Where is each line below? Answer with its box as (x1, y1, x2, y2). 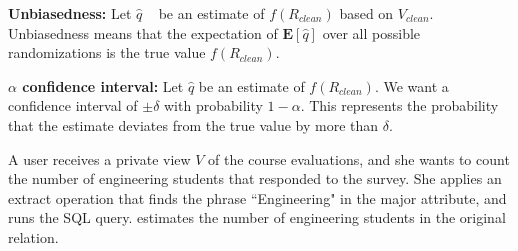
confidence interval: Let (22, 75, 184, 96)
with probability (164, 95, 263, 116)
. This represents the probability (300, 95, 499, 116)
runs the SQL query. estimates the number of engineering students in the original (8, 207, 506, 228)
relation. (8, 226, 59, 247)
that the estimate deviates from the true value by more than (8, 114, 379, 135)
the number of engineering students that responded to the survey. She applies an (8, 168, 502, 189)
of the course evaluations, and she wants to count (208, 148, 510, 169)
